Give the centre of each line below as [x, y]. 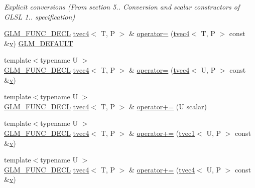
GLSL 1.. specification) [40, 16]
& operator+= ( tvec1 [162, 133]
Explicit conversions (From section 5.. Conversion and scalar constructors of [122, 7]
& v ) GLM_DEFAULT [39, 43]
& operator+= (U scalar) [168, 106]
